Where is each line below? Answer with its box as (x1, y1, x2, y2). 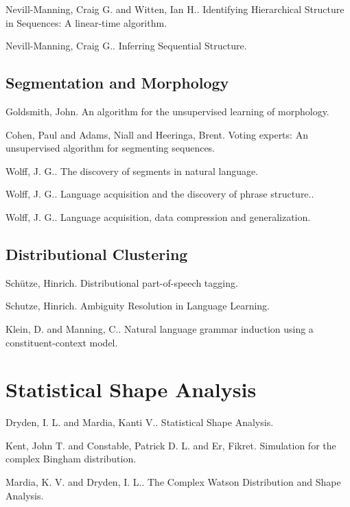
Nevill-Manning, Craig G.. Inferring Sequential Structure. (5, 38, 247, 53)
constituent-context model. (5, 335, 118, 349)
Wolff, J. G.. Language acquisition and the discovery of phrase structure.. (5, 187, 314, 201)
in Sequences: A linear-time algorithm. (5, 15, 167, 30)
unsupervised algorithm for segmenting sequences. (5, 141, 215, 155)
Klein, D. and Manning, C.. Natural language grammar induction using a (5, 321, 314, 335)
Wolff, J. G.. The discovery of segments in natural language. (5, 163, 259, 178)
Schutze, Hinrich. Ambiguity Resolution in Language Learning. (5, 298, 270, 313)
